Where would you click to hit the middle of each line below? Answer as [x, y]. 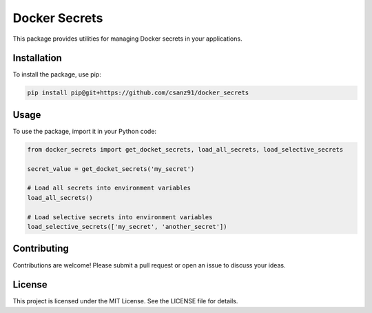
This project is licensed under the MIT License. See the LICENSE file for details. [125, 301]
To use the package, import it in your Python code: [85, 131]
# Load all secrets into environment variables [109, 188]
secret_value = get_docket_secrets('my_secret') [111, 169]
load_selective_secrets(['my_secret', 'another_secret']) [127, 227]
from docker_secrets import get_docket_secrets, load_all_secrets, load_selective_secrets [185, 149]
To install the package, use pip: [57, 74]
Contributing [41, 249]
